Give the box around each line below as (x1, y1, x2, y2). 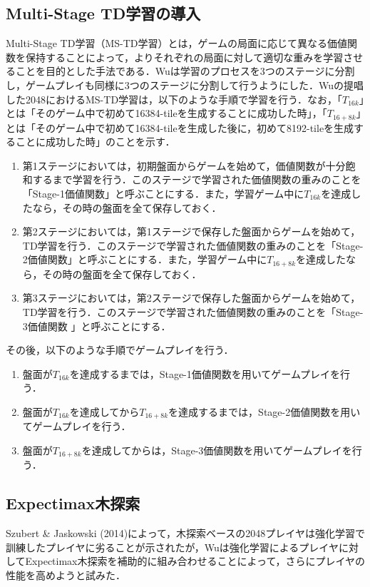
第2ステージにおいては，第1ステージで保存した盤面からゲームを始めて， (22, 224, 361, 239)
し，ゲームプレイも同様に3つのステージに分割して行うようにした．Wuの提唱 (6, 77, 364, 92)
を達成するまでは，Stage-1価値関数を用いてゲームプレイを (69, 366, 341, 381)
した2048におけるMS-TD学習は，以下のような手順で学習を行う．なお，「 (6, 91, 342, 106)
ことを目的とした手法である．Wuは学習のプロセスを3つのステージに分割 (15, 63, 355, 78)
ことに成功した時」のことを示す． (15, 134, 175, 149)
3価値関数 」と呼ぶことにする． (22, 318, 171, 333)
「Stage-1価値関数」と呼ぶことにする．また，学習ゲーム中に (22, 186, 304, 200)
